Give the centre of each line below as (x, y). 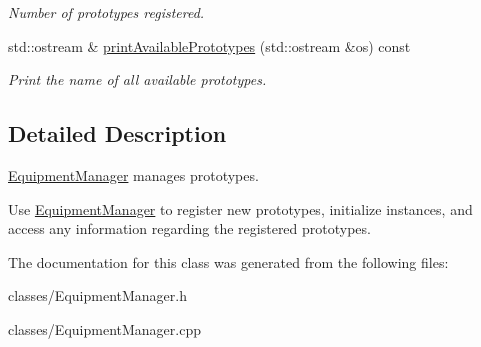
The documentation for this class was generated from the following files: (228, 261)
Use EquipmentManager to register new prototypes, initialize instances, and (240, 208)
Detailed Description (117, 133)
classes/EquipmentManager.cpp (104, 328)
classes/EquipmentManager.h (97, 295)
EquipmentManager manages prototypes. (133, 174)
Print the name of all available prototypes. (137, 79)
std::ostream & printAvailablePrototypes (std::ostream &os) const (209, 45)
